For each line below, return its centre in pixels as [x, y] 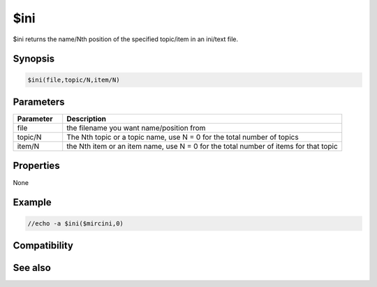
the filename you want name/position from [136, 128]
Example [32, 203]
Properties [36, 166]
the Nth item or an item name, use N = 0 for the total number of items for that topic [202, 147]
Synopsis [34, 59]
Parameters [39, 102]
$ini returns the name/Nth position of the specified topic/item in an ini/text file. [126, 39]
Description [87, 119]
